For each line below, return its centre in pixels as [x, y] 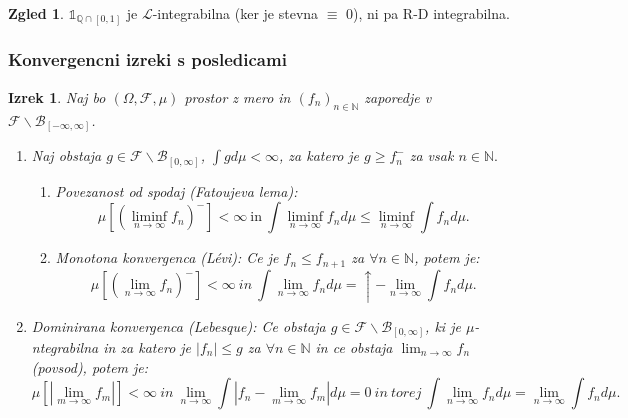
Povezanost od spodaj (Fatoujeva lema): [176, 190]
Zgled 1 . [36, 13]
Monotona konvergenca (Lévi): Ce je [167, 257]
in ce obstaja [354, 347]
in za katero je [147, 347]
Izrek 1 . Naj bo [57, 96]
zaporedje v [398, 96]
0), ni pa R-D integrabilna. [428, 13]
